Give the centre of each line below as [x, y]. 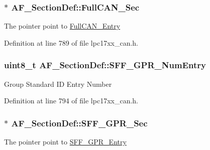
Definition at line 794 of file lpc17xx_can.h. [71, 101]
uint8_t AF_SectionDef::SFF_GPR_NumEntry [105, 65]
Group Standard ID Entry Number [58, 84]
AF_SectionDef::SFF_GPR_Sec [79, 123]
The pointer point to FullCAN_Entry [62, 26]
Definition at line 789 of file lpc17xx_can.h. [71, 42]
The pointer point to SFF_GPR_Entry [65, 142]
